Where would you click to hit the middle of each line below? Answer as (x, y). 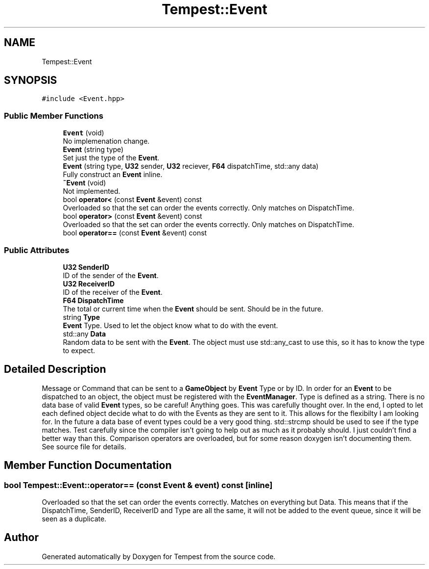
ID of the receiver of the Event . (113, 292)
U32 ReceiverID (89, 284)
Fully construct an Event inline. (113, 175)
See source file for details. (84, 446)
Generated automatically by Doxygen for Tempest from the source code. (159, 556)
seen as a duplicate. (74, 519)
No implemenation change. (106, 141)
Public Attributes (37, 250)
